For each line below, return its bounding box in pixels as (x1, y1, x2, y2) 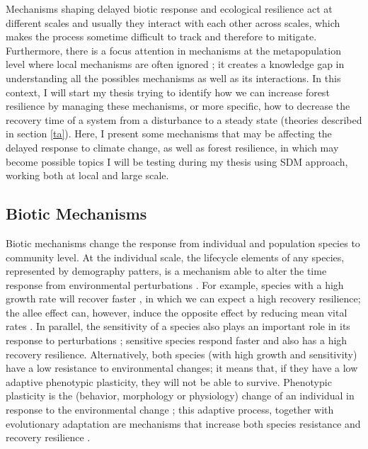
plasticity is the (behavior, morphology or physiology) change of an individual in (6, 388, 355, 403)
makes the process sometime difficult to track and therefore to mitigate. (6, 29, 317, 44)
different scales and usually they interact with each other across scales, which (6, 15, 340, 30)
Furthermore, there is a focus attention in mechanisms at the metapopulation (6, 42, 341, 57)
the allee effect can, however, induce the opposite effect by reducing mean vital (6, 305, 347, 319)
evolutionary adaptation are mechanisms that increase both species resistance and (6, 416, 361, 431)
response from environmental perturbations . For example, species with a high (6, 277, 344, 292)
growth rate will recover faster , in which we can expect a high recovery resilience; (6, 291, 361, 306)
